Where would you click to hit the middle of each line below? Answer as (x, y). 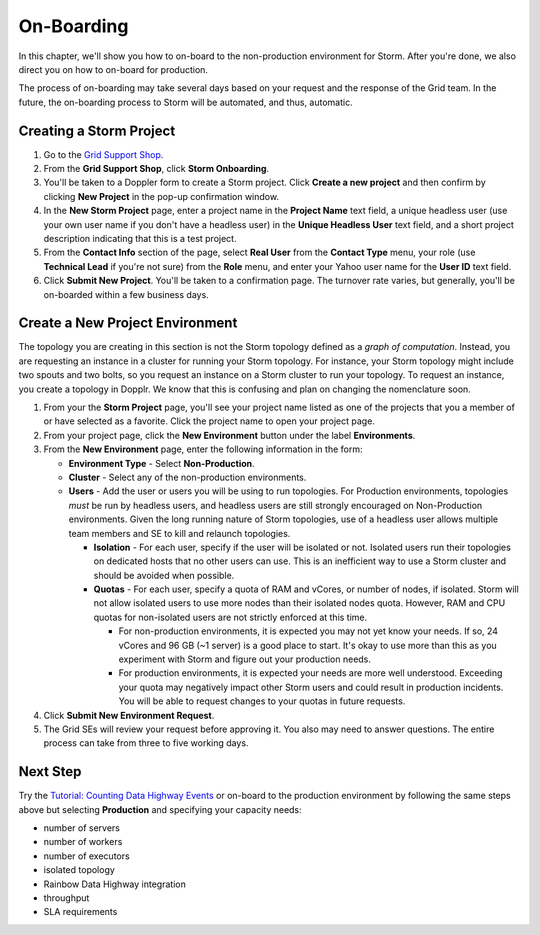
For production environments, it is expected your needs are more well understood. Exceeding (310, 673)
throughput (66, 898)
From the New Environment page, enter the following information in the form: (203, 449)
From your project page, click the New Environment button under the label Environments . (229, 435)
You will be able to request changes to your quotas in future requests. (262, 701)
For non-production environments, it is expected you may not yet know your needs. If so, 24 (308, 631)
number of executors (86, 856)
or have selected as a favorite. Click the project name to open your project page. (209, 421)
